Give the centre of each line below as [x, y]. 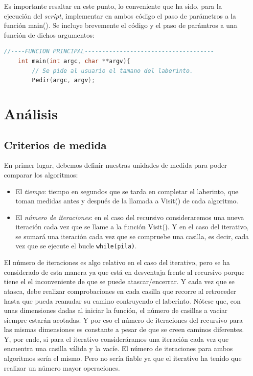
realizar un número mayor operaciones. [62, 367]
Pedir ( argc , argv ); [64, 80]
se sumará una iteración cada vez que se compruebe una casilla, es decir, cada [132, 236]
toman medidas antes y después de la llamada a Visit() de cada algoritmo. [127, 201]
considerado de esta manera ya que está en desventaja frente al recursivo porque [124, 272]
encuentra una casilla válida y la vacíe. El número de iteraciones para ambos [118, 348]
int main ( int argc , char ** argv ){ [74, 61]
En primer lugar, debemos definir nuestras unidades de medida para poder [115, 165]
